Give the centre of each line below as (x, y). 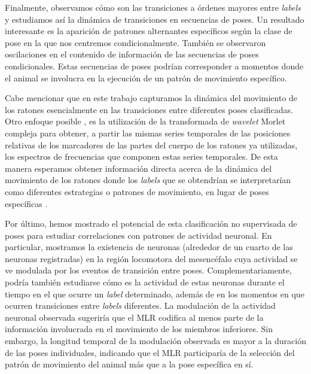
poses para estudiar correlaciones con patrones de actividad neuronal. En (138, 235)
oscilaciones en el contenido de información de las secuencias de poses (132, 54)
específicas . (26, 203)
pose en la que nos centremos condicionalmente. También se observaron (135, 42)
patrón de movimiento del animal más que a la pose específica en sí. (129, 364)
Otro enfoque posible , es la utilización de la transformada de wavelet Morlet (145, 121)
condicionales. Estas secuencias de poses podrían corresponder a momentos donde (154, 66)
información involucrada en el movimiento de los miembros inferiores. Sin (139, 329)
